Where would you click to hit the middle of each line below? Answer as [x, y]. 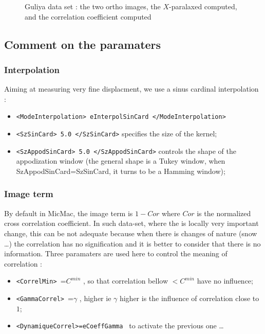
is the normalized [224, 213]
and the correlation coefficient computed [88, 16]
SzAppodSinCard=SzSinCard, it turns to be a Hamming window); [121, 171]
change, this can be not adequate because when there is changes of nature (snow [131, 233]
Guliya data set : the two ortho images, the [93, 6]
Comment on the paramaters [83, 44]
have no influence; [225, 281]
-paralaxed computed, [203, 6]
